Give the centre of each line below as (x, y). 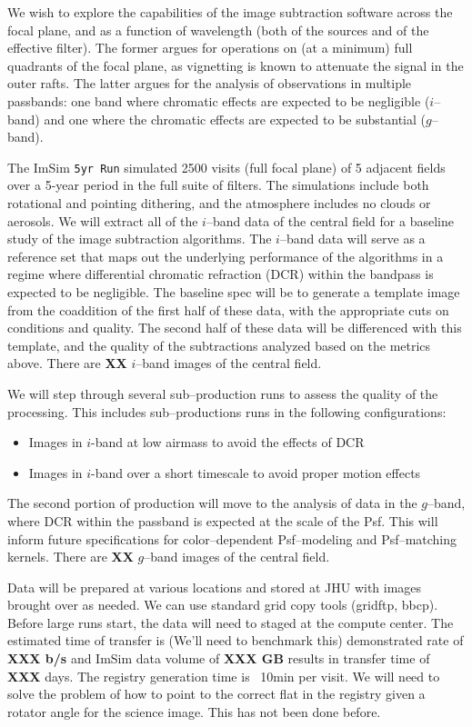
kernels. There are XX (70, 557)
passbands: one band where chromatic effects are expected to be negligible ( (219, 100)
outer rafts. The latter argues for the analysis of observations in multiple (210, 83)
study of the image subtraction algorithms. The (140, 239)
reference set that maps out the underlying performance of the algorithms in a (226, 256)
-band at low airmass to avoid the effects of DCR (228, 442)
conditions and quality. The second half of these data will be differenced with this (235, 328)
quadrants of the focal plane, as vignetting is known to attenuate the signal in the (236, 65)
